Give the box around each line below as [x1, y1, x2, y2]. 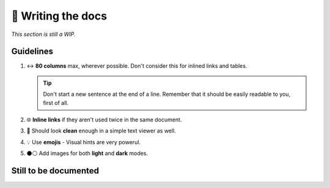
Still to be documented [11, 165, 100, 176]
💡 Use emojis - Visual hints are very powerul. [26, 138, 141, 146]
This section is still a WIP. [11, 31, 76, 38]
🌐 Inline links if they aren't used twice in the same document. [26, 116, 182, 123]
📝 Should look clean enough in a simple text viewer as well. [26, 127, 177, 134]
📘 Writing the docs [11, 9, 107, 23]
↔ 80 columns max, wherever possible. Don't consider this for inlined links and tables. [26, 62, 248, 70]
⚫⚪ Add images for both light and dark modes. [26, 150, 148, 157]
